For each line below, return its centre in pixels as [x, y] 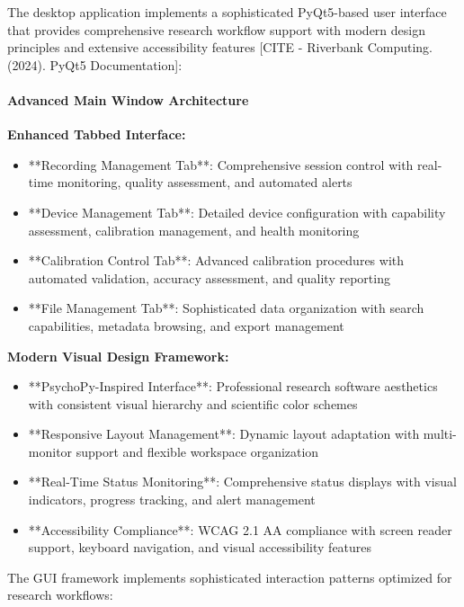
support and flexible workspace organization [197, 451]
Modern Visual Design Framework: [118, 356]
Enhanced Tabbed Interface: [97, 134]
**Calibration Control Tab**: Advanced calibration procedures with [216, 260]
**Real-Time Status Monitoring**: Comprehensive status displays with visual [242, 482]
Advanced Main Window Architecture [128, 99]
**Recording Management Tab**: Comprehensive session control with [221, 164]
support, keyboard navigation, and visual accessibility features [200, 547]
